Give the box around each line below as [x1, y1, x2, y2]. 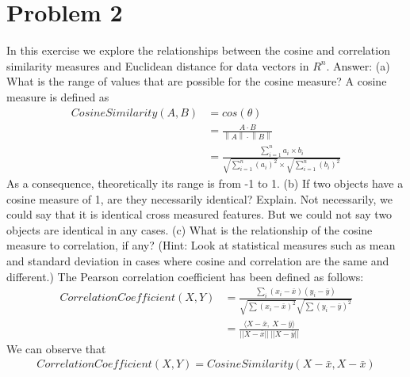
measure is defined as [6, 88, 109, 105]
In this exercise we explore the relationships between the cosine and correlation [6, 42, 390, 59]
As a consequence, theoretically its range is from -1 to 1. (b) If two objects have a [6, 174, 404, 191]
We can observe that [6, 340, 106, 356]
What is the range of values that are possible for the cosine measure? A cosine [6, 73, 387, 89]
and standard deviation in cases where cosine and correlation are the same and [6, 252, 389, 268]
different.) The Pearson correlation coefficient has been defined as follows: [6, 268, 364, 284]
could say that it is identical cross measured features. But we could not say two [6, 206, 393, 223]
